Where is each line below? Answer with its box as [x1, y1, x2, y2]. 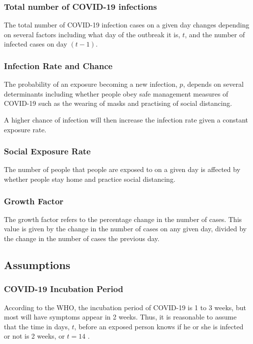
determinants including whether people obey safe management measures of [4, 88, 228, 98]
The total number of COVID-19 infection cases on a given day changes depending [4, 20, 250, 30]
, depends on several [183, 79, 244, 89]
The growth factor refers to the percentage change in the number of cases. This [4, 214, 242, 224]
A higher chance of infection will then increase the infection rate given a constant [4, 115, 249, 124]
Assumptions [4, 257, 71, 272]
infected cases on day [4, 39, 67, 49]
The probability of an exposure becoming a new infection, [4, 79, 177, 89]
